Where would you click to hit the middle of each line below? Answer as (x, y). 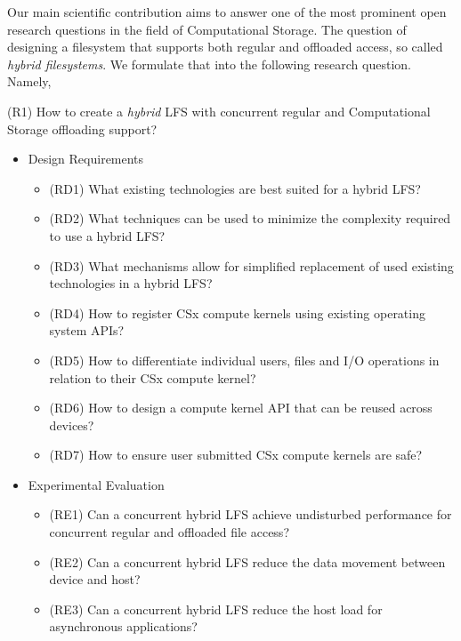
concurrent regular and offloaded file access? (169, 532)
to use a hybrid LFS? (107, 235)
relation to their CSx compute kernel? (153, 377)
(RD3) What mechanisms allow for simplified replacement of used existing (251, 265)
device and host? (95, 579)
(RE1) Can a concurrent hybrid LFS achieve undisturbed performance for (251, 514)
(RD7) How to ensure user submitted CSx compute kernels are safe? (236, 455)
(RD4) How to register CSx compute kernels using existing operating (237, 312)
